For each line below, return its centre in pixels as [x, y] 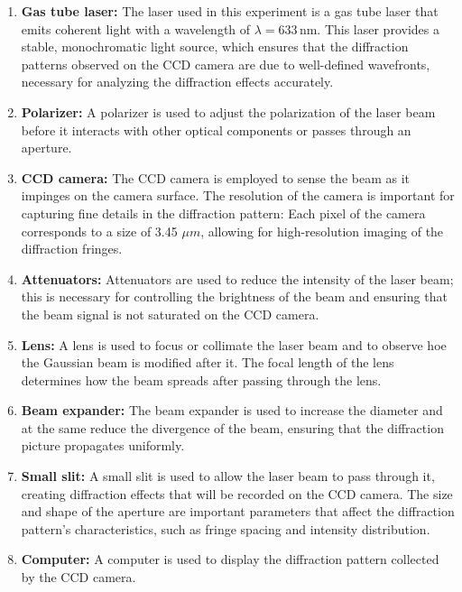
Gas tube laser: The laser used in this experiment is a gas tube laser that [230, 11]
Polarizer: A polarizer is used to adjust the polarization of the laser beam [228, 111]
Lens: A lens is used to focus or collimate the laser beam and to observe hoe [234, 344]
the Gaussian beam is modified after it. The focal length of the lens [208, 362]
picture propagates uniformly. [103, 445]
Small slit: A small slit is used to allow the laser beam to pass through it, [228, 476]
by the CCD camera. [79, 577]
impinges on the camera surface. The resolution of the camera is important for [238, 195]
